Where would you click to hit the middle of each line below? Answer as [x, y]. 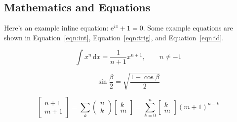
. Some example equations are [188, 28]
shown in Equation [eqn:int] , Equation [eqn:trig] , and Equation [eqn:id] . [114, 37]
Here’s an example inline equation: [56, 28]
